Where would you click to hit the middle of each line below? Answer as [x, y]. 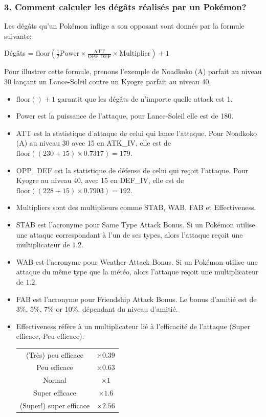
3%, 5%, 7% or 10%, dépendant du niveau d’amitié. [97, 309]
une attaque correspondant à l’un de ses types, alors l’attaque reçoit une [129, 234]
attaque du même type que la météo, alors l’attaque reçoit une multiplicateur [137, 272]
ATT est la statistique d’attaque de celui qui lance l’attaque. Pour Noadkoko [137, 133]
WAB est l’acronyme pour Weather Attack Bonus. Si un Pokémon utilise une [137, 261]
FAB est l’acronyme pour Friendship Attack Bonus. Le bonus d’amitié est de [136, 299]
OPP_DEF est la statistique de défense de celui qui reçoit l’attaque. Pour [132, 170]
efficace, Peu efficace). [50, 336]
